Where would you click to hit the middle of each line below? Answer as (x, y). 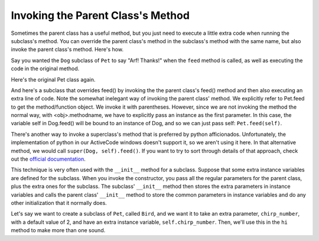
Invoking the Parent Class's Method (100, 15)
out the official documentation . (48, 159)
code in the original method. (45, 69)
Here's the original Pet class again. (53, 79)
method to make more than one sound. (58, 230)
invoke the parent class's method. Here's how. (67, 50)
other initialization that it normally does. (59, 203)
